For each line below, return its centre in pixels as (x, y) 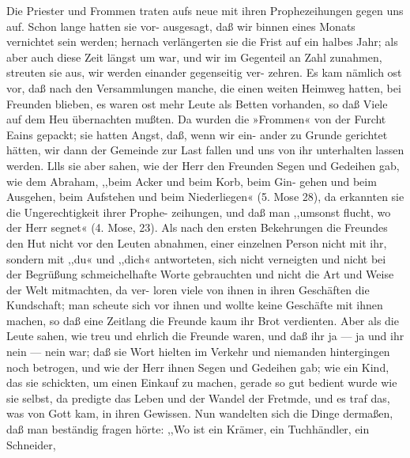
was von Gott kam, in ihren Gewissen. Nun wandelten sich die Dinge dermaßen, (200, 413)
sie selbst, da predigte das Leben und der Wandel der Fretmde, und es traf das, (198, 397)
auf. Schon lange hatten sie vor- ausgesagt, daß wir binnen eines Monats (181, 26)
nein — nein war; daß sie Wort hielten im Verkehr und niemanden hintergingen (198, 352)
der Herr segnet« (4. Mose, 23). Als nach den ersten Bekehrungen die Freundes (197, 227)
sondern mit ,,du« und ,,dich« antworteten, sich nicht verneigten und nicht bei (196, 258)
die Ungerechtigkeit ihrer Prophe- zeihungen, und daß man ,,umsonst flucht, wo (199, 212)
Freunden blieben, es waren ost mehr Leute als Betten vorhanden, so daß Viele (197, 103)
